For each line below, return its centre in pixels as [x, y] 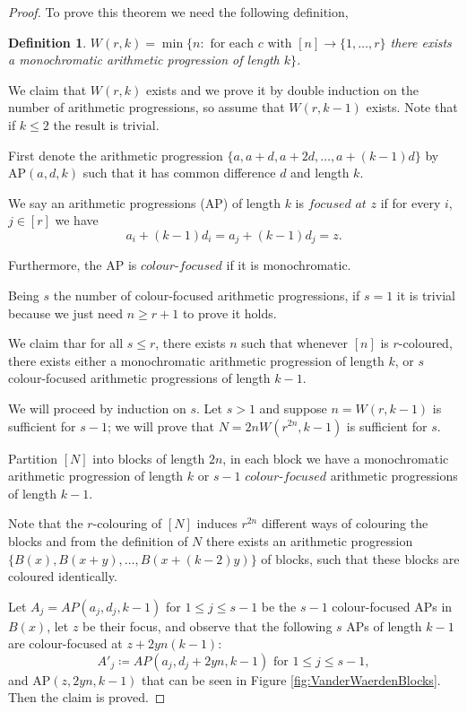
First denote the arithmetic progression [116, 155]
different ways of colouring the [345, 523]
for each [232, 43]
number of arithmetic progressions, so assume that [147, 107]
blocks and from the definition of [98, 540]
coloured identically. [63, 576]
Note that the [46, 523]
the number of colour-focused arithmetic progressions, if [207, 295]
